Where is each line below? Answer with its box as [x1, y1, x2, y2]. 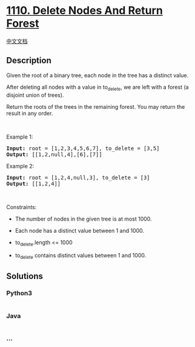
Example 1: [6, 133, 33, 140]
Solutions [6, 271, 44, 281]
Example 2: [6, 162, 35, 170]
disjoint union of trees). [6, 91, 64, 98]
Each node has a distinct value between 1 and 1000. [15, 227, 144, 234]
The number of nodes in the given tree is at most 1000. [15, 215, 153, 222]
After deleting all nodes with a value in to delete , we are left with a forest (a [6, 83, 189, 92]
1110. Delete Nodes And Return [6, 4, 164, 18]
